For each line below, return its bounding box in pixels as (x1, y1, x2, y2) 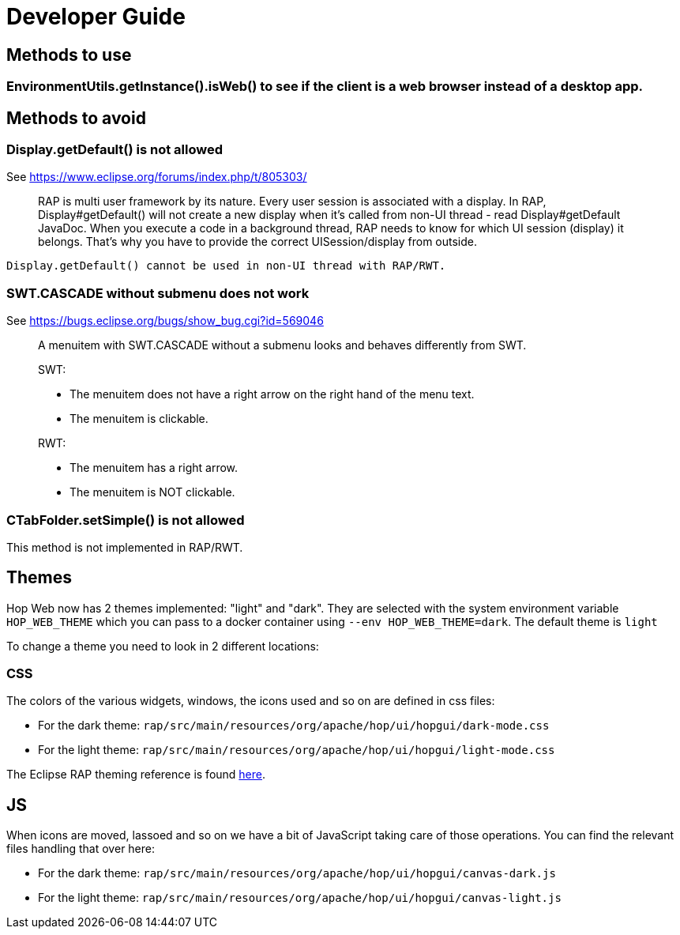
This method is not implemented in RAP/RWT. (6, 540, 243, 554)
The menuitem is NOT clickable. (70, 485, 235, 500)
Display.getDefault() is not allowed (6, 141, 223, 158)
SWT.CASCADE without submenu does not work (6, 285, 310, 301)
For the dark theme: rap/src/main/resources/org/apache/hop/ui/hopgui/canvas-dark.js (38, 866, 556, 880)
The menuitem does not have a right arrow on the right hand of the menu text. (70, 387, 475, 402)
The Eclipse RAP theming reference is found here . (6, 767, 266, 782)
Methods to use (6, 44, 132, 65)
